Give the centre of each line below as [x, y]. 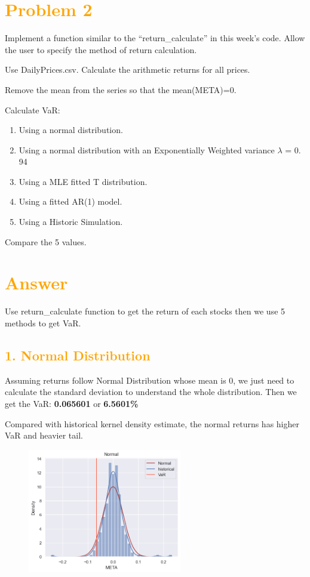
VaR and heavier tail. [44, 435]
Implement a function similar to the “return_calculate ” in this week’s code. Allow [155, 38]
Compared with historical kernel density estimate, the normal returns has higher [152, 423]
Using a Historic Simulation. [71, 222]
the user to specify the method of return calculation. [101, 49]
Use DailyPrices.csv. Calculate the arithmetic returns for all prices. [128, 70]
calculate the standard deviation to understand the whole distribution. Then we [151, 392]
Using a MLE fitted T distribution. [83, 181]
